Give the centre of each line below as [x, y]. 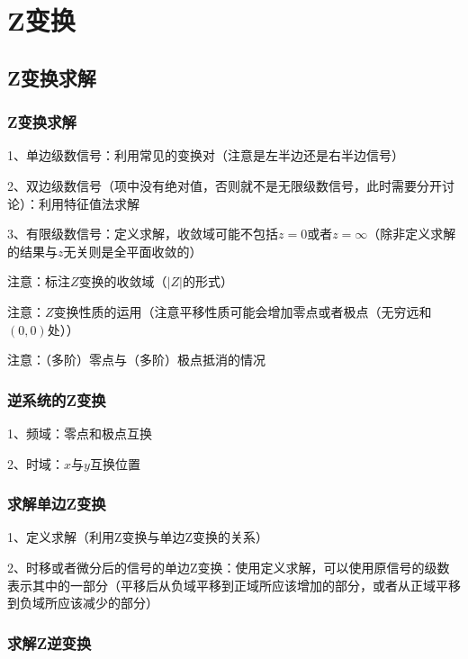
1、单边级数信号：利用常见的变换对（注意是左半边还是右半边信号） [206, 155]
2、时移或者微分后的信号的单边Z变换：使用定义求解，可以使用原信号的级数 [229, 567]
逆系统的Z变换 [57, 399]
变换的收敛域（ [123, 281]
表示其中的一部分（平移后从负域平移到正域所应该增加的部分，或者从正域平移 [234, 585]
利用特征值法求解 [89, 203]
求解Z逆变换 [49, 642]
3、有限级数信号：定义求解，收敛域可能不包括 [143, 234]
